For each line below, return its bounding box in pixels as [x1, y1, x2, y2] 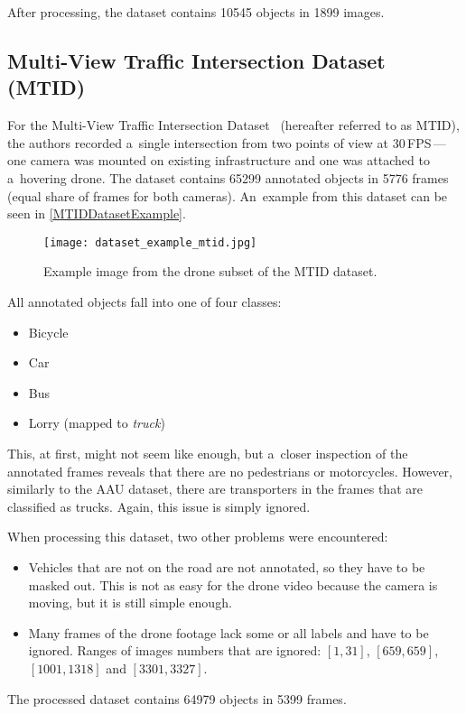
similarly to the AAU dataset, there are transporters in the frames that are [7, 479, 423, 498]
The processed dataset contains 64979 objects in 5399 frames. [7, 689, 347, 708]
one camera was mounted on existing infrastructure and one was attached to [7, 151, 430, 170]
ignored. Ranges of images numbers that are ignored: [28, 641, 322, 660]
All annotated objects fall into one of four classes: [7, 292, 282, 311]
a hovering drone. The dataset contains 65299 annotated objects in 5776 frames [7, 168, 449, 187]
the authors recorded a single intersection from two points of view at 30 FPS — [7, 133, 446, 152]
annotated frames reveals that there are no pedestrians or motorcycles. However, [7, 461, 452, 480]
